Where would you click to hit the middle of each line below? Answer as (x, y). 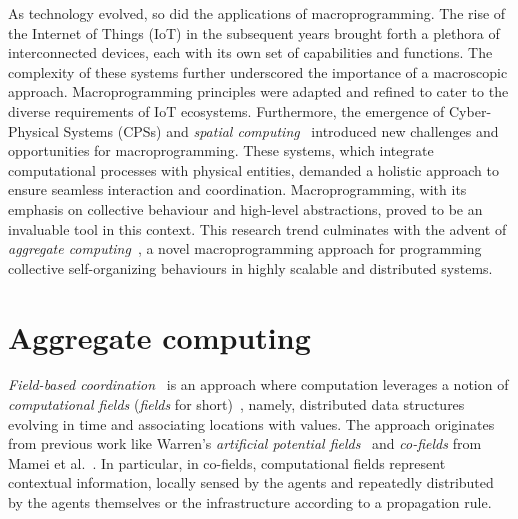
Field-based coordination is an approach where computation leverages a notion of (258, 384)
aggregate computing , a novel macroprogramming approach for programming (245, 248)
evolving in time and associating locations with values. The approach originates (251, 423)
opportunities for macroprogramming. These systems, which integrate (221, 150)
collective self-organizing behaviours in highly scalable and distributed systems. (250, 267)
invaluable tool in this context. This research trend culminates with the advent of (257, 228)
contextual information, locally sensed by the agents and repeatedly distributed (251, 482)
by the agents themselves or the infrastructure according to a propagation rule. (250, 502)
